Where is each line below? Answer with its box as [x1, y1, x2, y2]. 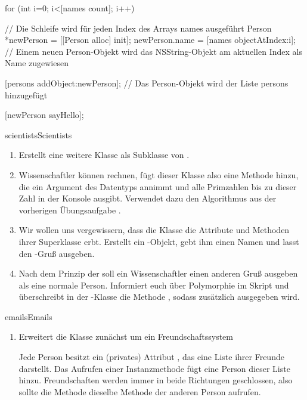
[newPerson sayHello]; [5, 108, 84, 121]
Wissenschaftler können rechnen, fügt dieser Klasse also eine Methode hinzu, [18, 168, 299, 181]
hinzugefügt [5, 88, 48, 101]
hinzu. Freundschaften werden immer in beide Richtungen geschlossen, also [18, 374, 293, 386]
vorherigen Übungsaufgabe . [18, 203, 121, 216]
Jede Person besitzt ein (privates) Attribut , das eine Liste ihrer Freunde [18, 351, 284, 363]
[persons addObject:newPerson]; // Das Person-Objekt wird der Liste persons [5, 76, 289, 89]
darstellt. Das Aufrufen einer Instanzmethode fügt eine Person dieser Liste [18, 362, 290, 374]
